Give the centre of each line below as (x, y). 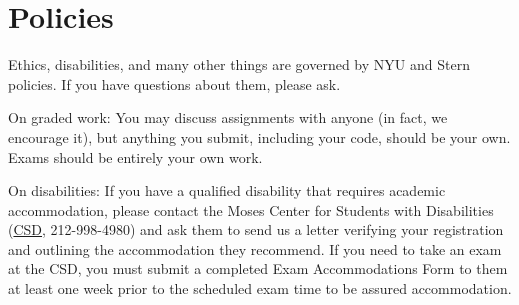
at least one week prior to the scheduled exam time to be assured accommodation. (260, 288)
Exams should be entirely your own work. (135, 156)
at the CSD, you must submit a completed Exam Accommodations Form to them (258, 268)
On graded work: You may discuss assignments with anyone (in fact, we (228, 117)
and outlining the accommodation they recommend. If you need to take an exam (255, 248)
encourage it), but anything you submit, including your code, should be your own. (259, 136)
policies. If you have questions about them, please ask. (174, 83)
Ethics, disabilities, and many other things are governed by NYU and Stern (239, 64)
